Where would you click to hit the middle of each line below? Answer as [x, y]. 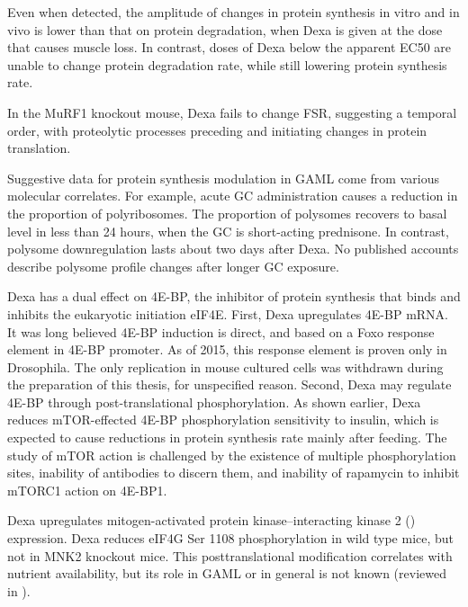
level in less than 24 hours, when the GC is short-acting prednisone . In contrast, [228, 231]
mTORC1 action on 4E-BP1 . [87, 490]
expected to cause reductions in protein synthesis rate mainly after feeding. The [227, 437]
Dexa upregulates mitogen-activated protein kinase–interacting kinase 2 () [211, 520]
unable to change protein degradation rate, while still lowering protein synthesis [227, 64]
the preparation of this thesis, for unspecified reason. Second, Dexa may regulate [229, 384]
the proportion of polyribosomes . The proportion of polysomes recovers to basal [227, 213]
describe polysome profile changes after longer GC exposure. [173, 266]
